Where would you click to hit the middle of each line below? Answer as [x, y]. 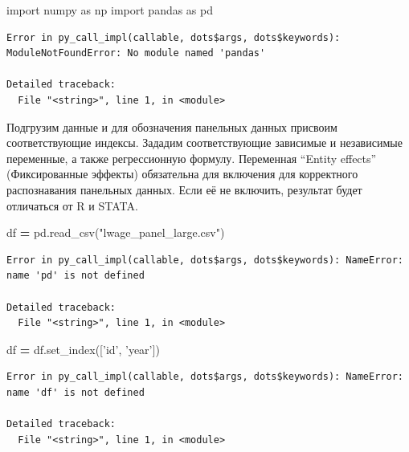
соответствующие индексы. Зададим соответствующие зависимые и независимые [204, 143]
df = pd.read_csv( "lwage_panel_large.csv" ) [116, 232]
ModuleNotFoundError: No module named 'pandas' [136, 53]
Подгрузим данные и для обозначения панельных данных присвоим [172, 126]
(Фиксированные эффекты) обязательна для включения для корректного [182, 174]
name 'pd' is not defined [76, 276]
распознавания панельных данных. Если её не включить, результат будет [184, 189]
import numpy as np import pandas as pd [110, 10]
